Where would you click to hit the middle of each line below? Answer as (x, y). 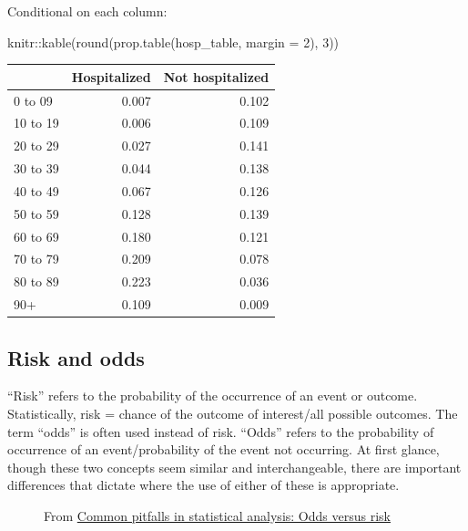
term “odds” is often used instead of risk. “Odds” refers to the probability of (221, 431)
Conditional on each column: (87, 11)
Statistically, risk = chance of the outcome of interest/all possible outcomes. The (233, 414)
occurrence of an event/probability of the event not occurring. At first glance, (224, 449)
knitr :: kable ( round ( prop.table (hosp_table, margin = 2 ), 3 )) (173, 42)
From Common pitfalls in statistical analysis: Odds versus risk (217, 515)
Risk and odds (76, 357)
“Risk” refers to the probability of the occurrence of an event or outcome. (213, 396)
